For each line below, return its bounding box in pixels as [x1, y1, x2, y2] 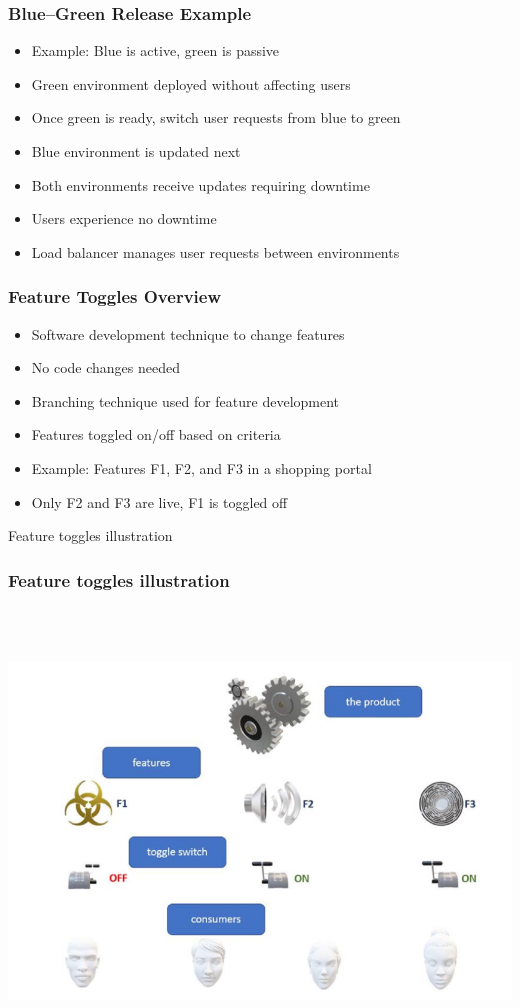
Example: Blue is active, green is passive [31, 40, 280, 61]
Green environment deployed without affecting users [31, 73, 351, 94]
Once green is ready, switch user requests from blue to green [31, 107, 401, 128]
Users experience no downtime [31, 208, 217, 229]
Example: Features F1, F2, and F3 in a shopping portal [31, 457, 372, 478]
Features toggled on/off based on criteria [31, 424, 281, 445]
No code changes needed [31, 357, 181, 378]
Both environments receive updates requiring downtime [31, 174, 370, 195]
